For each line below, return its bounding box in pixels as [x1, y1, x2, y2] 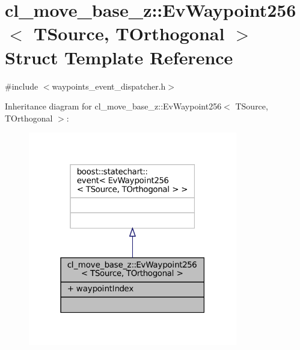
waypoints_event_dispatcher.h [52, 79, 166, 92]
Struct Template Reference [5, 45, 233, 69]
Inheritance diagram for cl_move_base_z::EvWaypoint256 [5, 100, 222, 112]
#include [5, 79, 38, 92]
